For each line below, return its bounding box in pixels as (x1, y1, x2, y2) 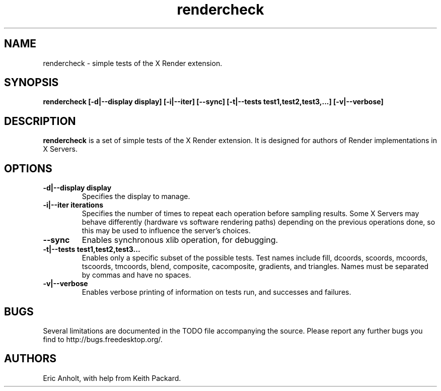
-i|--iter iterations (43, 201, 103, 210)
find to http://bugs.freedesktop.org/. (43, 335, 163, 344)
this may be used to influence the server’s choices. (82, 226, 251, 235)
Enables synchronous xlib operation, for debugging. (82, 235, 278, 245)
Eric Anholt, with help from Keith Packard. (43, 373, 181, 382)
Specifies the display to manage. (82, 192, 190, 201)
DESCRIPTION (4, 114, 76, 127)
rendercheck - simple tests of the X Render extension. (43, 58, 223, 68)
